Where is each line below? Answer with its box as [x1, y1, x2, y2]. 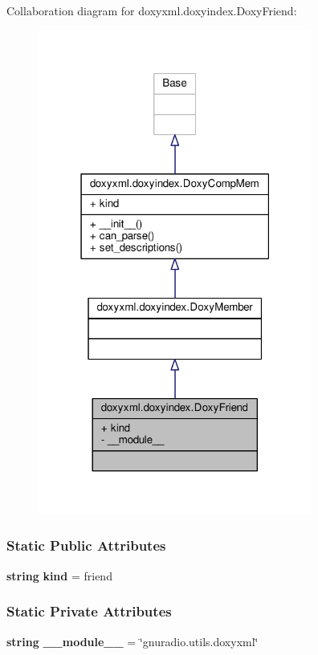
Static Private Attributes [6, 601, 172, 621]
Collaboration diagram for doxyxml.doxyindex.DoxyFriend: [6, 2, 297, 18]
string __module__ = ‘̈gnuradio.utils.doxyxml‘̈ [6, 633, 259, 649]
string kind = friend [6, 567, 112, 584]
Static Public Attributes [6, 535, 166, 555]
